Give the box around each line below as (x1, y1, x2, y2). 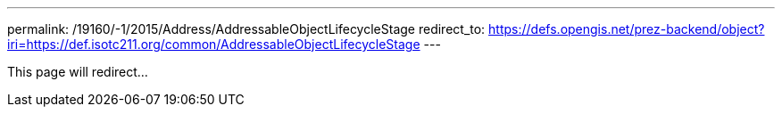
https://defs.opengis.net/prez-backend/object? (488, 21, 765, 37)
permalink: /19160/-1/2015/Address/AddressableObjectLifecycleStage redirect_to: (7, 21, 486, 37)
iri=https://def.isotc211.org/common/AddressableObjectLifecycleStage (7, 37, 420, 52)
